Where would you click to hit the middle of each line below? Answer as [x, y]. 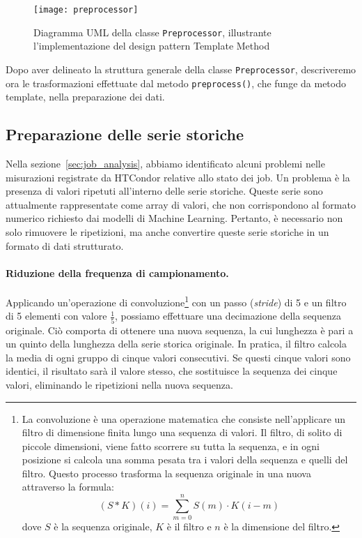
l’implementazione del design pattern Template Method [152, 46]
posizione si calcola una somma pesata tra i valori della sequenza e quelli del [185, 459]
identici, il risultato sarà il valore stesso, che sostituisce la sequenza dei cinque [172, 371]
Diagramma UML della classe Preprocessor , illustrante [152, 32]
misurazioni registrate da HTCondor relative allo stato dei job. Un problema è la [178, 177]
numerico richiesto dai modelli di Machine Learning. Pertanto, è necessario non [174, 218]
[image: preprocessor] [86, 10]
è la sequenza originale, [103, 526]
